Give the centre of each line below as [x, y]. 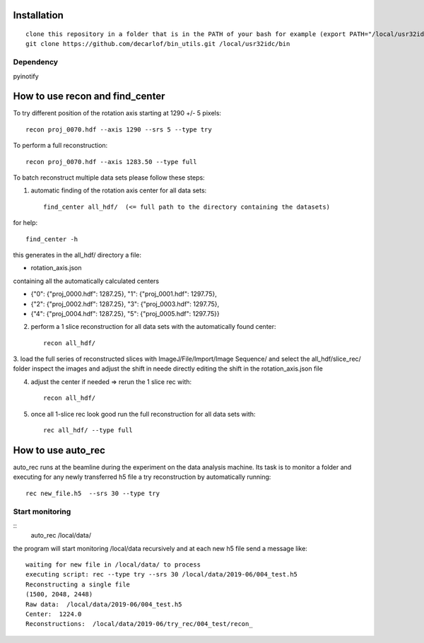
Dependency [36, 62]
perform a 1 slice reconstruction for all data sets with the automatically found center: [153, 327]
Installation [38, 15]
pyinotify [26, 76]
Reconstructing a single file [78, 584]
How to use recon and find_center [89, 97]
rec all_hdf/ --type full [88, 430]
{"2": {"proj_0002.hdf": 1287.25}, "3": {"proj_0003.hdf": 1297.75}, [125, 303]
